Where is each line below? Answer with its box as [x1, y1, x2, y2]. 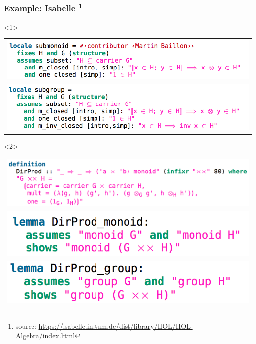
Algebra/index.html [15, 330, 75, 341]
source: [15, 320, 36, 331]
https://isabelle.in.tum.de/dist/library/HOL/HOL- [38, 320, 193, 331]
